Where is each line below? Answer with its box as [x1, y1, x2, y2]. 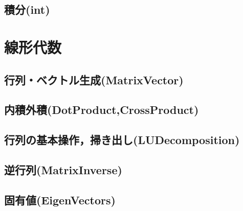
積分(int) [4, 2, 50, 17]
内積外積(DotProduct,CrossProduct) [4, 102, 199, 118]
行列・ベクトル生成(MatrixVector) [4, 72, 184, 87]
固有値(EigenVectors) [4, 192, 116, 207]
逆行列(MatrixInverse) [4, 161, 122, 177]
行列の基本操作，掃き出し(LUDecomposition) [4, 132, 240, 148]
